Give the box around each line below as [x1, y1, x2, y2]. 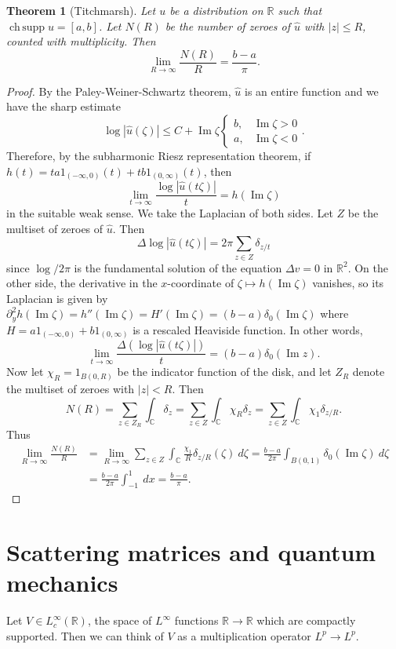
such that [278, 2, 322, 18]
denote [352, 363, 385, 380]
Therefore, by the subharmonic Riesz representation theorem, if [6, 148, 311, 164]
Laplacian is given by [6, 290, 108, 306]
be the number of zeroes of [165, 17, 291, 34]
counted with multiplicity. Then [6, 33, 156, 49]
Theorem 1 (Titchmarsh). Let [6, 2, 156, 18]
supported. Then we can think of [6, 627, 164, 644]
